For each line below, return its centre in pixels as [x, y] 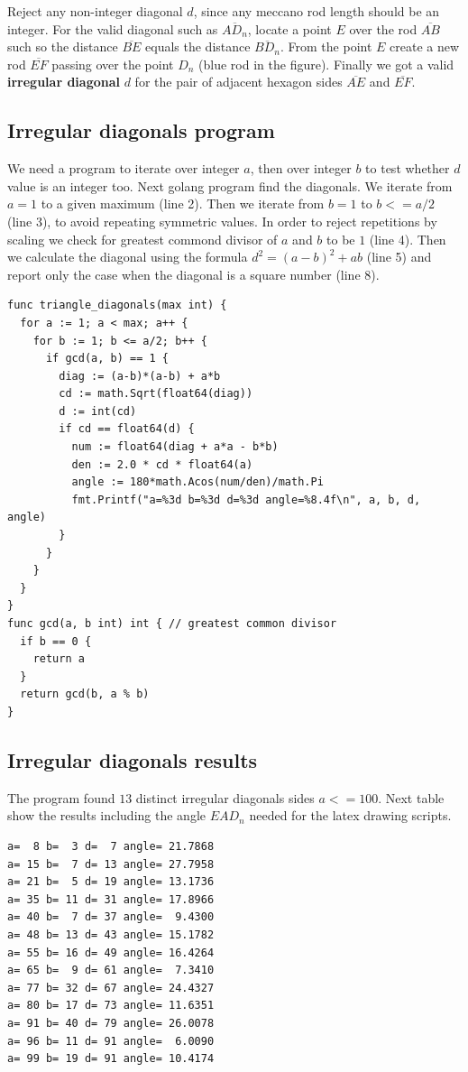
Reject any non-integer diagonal [95, 11]
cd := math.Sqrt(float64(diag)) [156, 394]
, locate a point [289, 28]
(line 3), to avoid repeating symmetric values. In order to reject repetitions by [222, 221]
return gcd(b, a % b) [85, 694]
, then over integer [301, 168]
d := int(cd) [98, 411]
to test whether [408, 168]
